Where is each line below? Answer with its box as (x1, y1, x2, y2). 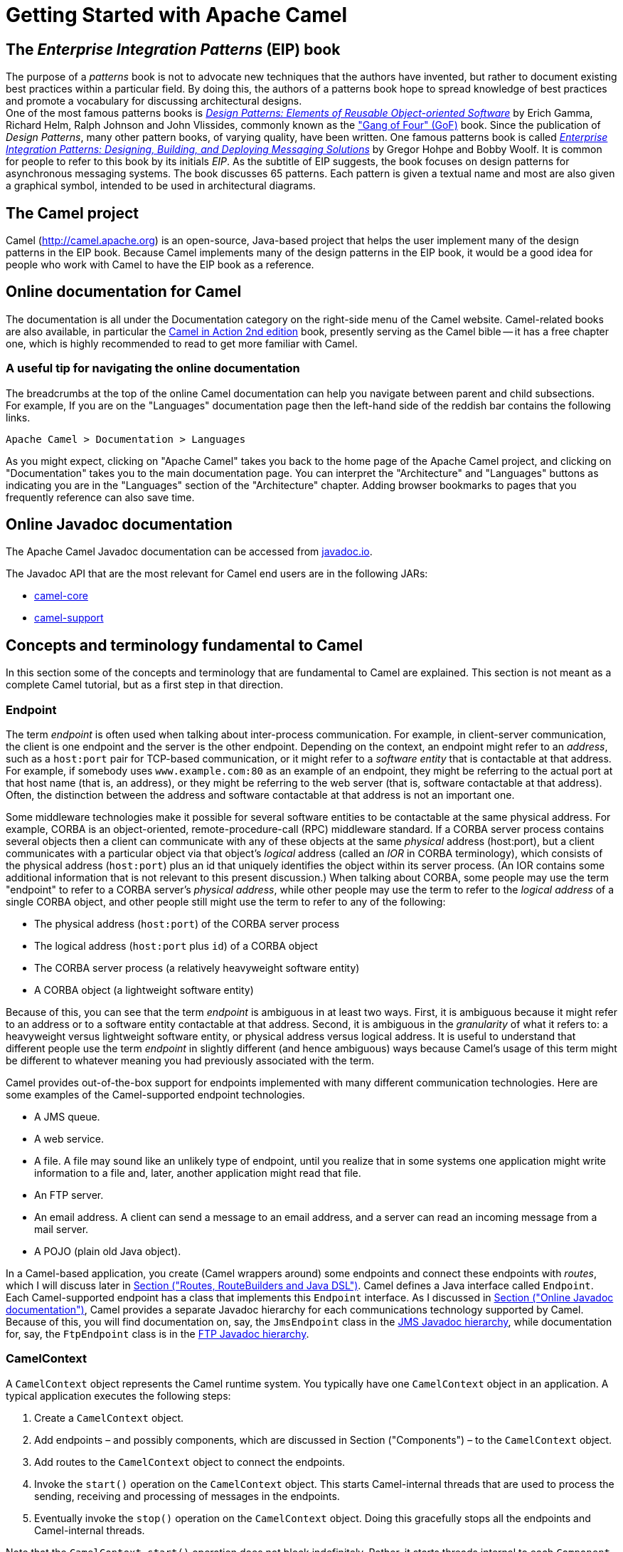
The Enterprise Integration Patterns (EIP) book (6, 40, 341, 58)
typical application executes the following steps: (6, 1389, 231, 1402)
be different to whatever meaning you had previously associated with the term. (6, 1054, 375, 1067)
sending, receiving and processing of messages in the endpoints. (34, 1489, 340, 1502)
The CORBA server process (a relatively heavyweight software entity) (34, 962, 360, 975)
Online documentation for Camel (6, 283, 242, 301)
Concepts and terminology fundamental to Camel (6, 636, 363, 654)
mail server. (34, 1223, 89, 1236)
